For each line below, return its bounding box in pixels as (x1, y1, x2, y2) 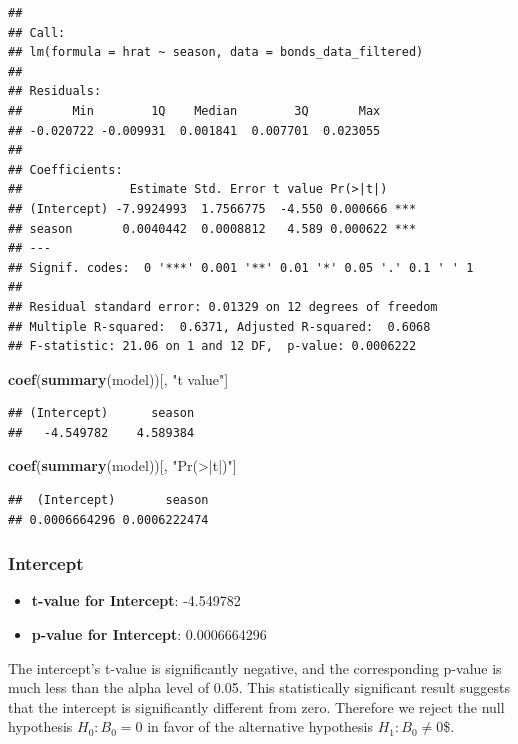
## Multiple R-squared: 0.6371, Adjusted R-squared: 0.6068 (8, 319, 431, 334)
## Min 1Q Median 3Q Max (8, 103, 381, 118)
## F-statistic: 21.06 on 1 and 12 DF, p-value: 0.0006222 (8, 339, 417, 354)
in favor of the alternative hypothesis (147, 716, 374, 737)
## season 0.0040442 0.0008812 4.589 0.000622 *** (8, 221, 417, 236)
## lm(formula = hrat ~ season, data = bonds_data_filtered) (8, 45, 424, 60)
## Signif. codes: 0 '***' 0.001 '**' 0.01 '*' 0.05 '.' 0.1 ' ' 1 (8, 260, 474, 275)
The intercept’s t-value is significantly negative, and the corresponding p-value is (8, 657, 502, 678)
